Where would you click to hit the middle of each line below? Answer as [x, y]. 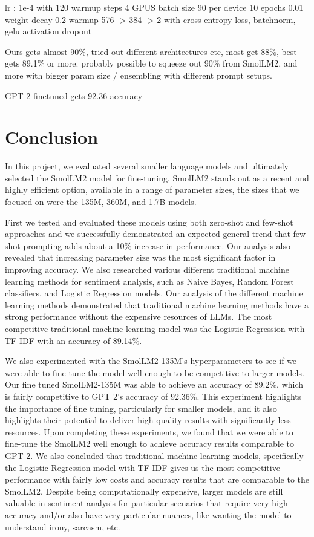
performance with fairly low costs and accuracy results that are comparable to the [157, 479]
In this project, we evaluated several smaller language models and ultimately [147, 166]
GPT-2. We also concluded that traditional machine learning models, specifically [154, 455]
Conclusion [52, 137]
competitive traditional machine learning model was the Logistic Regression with [155, 328]
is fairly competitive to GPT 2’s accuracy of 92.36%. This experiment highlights [153, 396]
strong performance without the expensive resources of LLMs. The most [139, 317]
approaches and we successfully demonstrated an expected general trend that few [155, 234]
